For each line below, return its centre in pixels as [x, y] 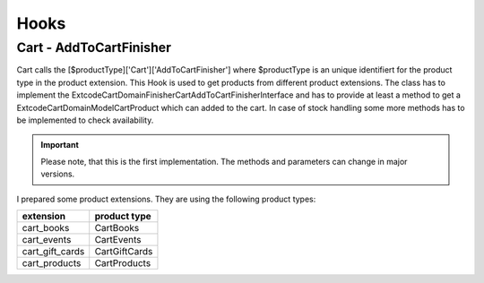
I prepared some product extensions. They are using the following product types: [166, 199]
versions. [58, 174]
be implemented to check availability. [85, 120]
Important [60, 145]
